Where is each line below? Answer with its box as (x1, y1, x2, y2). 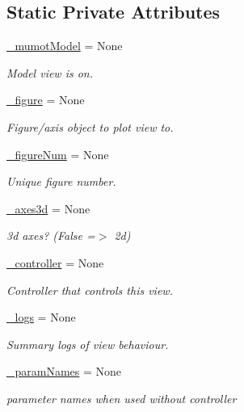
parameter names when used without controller (6, 389, 237, 406)
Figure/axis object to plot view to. (6, 118, 174, 135)
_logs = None (6, 309, 76, 326)
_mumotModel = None (6, 37, 123, 54)
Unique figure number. (6, 173, 116, 190)
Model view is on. (6, 64, 94, 81)
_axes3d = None (6, 200, 90, 217)
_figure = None (6, 91, 85, 108)
